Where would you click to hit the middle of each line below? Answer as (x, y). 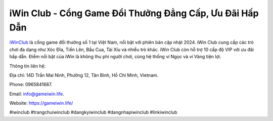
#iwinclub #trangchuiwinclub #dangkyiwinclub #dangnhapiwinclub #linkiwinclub (93, 112)
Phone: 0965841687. (31, 85)
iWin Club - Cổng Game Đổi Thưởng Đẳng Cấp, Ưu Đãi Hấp (134, 13)
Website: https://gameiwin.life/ (41, 103)
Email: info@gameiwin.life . (37, 94)
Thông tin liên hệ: (28, 66)
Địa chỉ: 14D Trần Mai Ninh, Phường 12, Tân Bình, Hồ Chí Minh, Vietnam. (84, 75)
